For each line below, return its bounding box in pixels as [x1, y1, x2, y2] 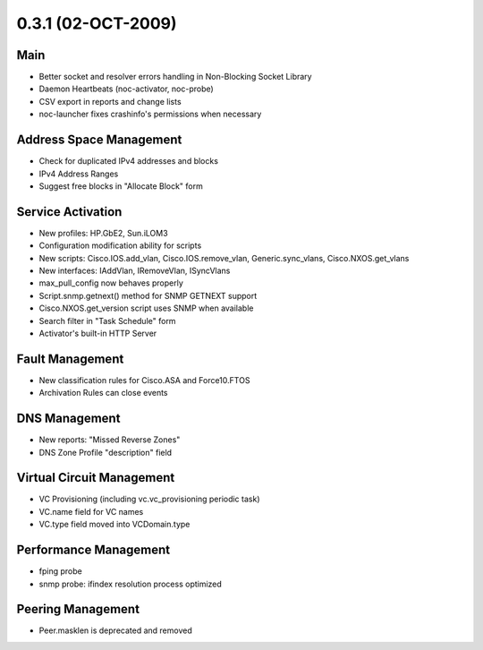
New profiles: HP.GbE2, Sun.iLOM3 [38, 227, 169, 238]
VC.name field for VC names [38, 506, 144, 517]
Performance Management [16, 543, 170, 558]
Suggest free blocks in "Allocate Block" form [38, 180, 203, 192]
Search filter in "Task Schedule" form [38, 315, 176, 326]
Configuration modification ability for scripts [38, 240, 202, 251]
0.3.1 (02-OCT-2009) [16, 13, 178, 33]
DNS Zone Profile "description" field [38, 447, 173, 458]
